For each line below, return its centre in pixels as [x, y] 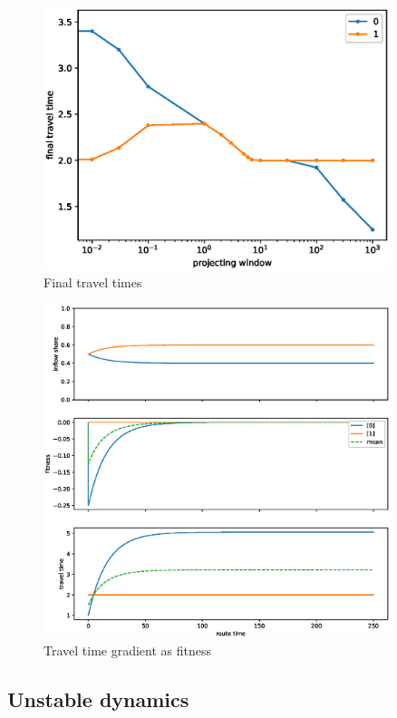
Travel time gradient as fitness [128, 650]
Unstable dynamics [98, 699]
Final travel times [93, 282]
